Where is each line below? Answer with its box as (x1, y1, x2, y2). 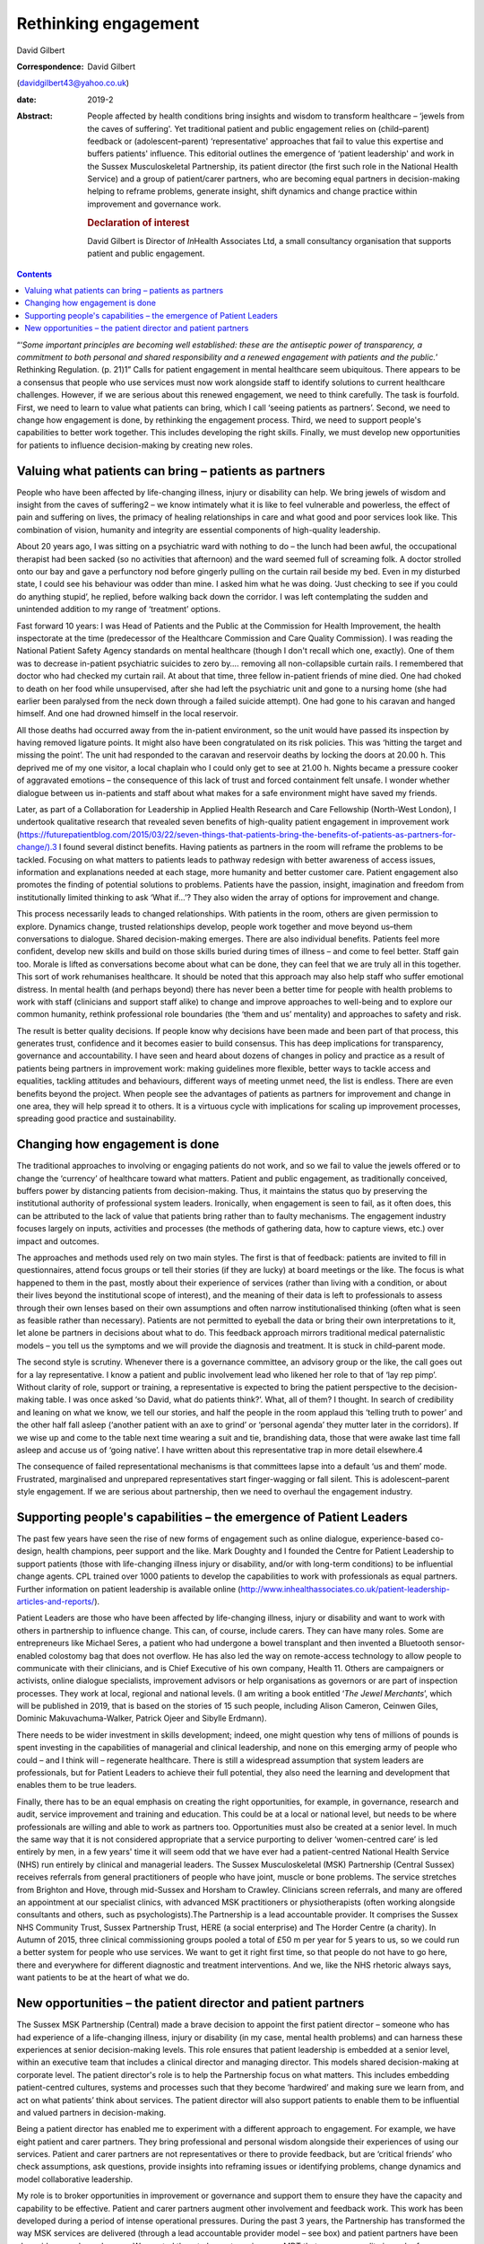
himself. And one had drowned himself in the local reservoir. (16, 708, 238, 719)
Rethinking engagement (16, 13, 200, 33)
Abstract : (16, 110, 53, 121)
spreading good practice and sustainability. (16, 1113, 177, 1124)
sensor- (436, 1638, 465, 1649)
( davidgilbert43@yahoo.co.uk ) (16, 77, 130, 89)
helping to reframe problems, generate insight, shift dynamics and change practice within (87, 186, 418, 197)
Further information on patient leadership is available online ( (16, 1583, 241, 1594)
